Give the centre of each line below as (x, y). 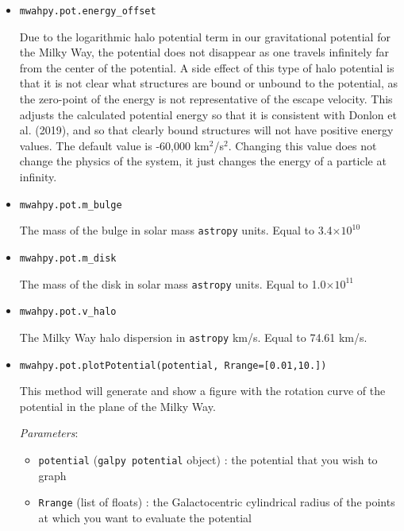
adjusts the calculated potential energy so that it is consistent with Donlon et (208, 114)
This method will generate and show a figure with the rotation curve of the (202, 391)
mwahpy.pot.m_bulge (71, 205)
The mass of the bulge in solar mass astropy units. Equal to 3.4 (176, 230)
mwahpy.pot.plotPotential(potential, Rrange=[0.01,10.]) (173, 365)
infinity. (38, 176)
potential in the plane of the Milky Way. (117, 406)
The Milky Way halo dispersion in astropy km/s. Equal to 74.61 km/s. (193, 337)
